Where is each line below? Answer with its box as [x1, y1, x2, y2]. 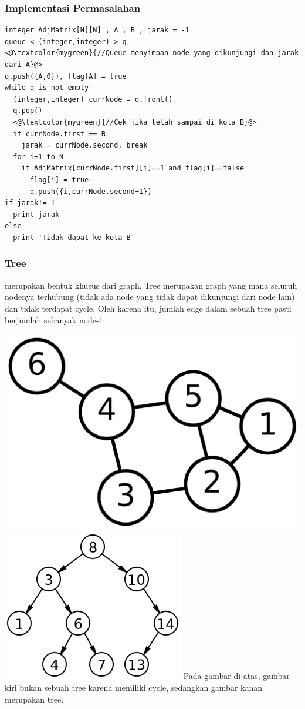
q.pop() [13, 106, 43, 115]
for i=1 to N [13, 152, 64, 161]
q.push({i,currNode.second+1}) [29, 187, 152, 196]
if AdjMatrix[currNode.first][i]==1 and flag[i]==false [21, 164, 245, 173]
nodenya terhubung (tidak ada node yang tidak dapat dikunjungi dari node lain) [5, 290, 295, 303]
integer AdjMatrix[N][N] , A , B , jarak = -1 [5, 26, 189, 35]
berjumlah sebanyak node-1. [5, 313, 106, 326]
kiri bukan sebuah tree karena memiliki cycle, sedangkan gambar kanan [5, 681, 262, 693]
